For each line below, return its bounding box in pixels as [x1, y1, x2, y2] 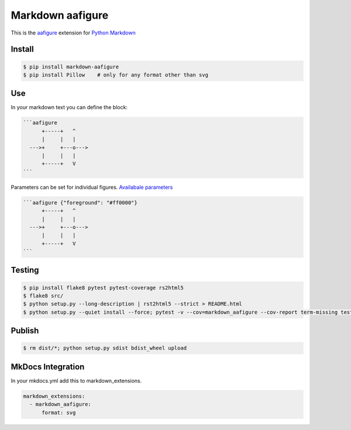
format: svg [42, 409, 76, 416]
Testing [11, 265, 39, 275]
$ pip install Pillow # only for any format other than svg [23, 71, 209, 78]
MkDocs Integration [11, 362, 85, 372]
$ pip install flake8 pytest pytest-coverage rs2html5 [23, 284, 184, 291]
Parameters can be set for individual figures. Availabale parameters [11, 183, 173, 190]
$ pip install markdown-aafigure [23, 63, 119, 70]
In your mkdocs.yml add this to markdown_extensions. [11, 377, 142, 384]
